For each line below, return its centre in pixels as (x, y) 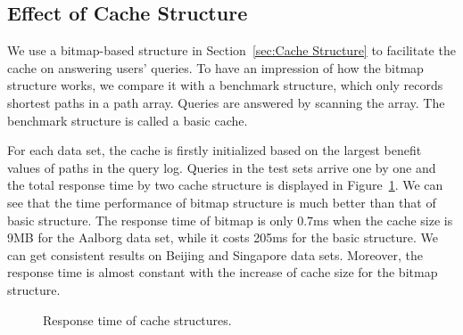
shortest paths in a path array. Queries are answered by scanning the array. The (226, 102)
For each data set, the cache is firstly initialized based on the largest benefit (215, 150)
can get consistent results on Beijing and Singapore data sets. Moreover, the (215, 254)
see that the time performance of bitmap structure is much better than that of (222, 202)
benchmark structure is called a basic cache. (128, 120)
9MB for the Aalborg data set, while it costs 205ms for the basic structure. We (223, 237)
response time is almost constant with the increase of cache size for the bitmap (223, 272)
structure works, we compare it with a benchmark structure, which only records (225, 85)
